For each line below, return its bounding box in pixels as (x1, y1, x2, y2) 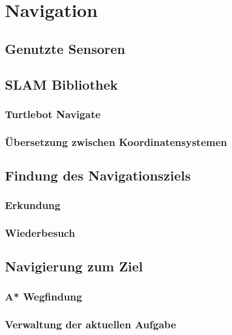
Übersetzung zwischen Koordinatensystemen (5, 134, 227, 149)
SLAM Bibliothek (5, 75, 118, 93)
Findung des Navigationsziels (5, 166, 191, 185)
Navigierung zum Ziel (5, 257, 143, 276)
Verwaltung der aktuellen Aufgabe (5, 316, 176, 331)
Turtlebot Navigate (5, 106, 101, 121)
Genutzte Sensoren (5, 39, 125, 58)
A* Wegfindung (5, 288, 82, 303)
